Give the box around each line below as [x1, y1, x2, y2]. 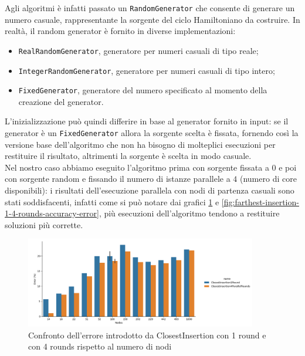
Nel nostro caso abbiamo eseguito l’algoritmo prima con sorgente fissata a [5, 161, 269, 173]
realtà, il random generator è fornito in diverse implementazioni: [5, 25, 236, 37]
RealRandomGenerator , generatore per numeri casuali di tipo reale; [18, 44, 259, 56]
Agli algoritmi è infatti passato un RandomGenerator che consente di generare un [5, 2, 295, 13]
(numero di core [239, 172, 297, 185]
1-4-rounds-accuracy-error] [5, 207, 99, 219]
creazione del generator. [18, 95, 104, 107]
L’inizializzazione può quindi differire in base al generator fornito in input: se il [5, 115, 289, 127]
